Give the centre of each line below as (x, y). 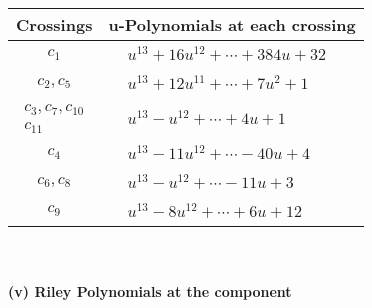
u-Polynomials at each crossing (232, 24)
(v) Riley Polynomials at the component (150, 291)
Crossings (54, 24)
